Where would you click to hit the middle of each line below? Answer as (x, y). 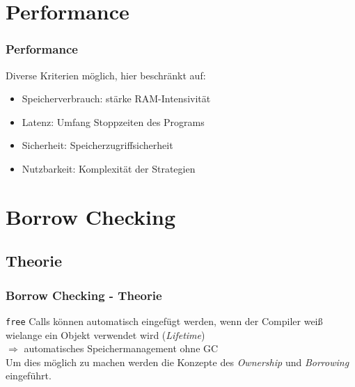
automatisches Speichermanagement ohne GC (121, 348)
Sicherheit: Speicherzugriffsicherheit (97, 145)
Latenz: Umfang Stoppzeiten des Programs (113, 121)
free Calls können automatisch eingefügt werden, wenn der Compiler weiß (164, 321)
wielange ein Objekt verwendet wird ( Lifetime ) (105, 334)
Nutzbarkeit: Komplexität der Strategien (109, 168)
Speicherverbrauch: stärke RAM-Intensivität (116, 98)
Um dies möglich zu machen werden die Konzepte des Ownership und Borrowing (177, 362)
